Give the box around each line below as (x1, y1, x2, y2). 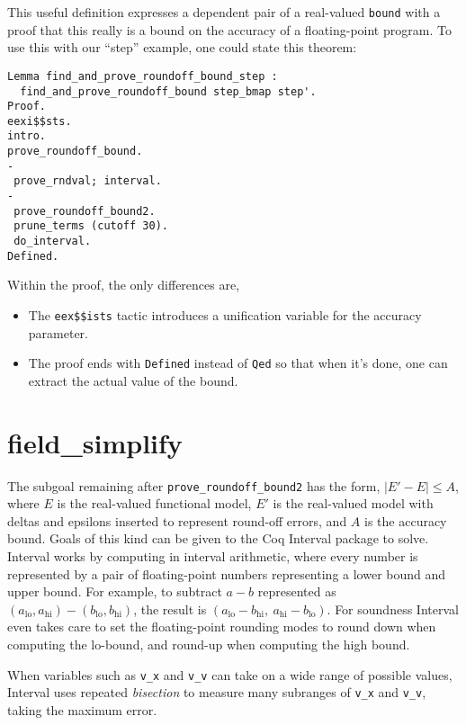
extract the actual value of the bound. (28, 371, 238, 389)
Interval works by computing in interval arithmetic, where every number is (7, 547, 418, 566)
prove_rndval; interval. (13, 175, 162, 188)
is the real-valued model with (273, 494, 434, 513)
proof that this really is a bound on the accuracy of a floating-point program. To (7, 20, 452, 39)
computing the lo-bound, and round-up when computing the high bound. (7, 635, 410, 653)
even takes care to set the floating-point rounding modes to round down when (7, 617, 436, 636)
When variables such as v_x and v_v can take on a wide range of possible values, (7, 665, 453, 684)
